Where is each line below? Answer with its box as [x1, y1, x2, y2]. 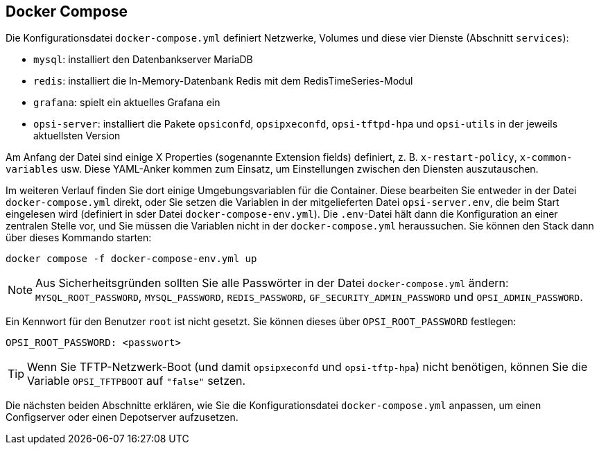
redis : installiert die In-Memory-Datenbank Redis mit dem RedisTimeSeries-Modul [33, 75, 413, 87]
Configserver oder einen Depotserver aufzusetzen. [6, 411, 238, 424]
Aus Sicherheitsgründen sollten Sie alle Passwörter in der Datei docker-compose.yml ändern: [35, 276, 509, 291]
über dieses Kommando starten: [6, 232, 152, 244]
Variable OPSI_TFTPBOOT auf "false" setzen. [27, 374, 246, 388]
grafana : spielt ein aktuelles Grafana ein [33, 96, 220, 109]
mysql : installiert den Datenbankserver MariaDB [33, 53, 253, 66]
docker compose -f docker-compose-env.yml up [6, 253, 257, 265]
